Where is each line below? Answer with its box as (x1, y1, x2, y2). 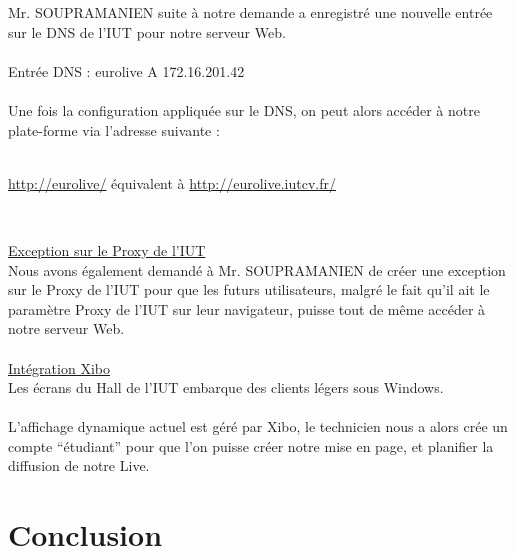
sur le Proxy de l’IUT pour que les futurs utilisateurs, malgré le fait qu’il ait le (8, 279, 490, 300)
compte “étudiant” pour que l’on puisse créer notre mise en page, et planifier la (8, 435, 494, 456)
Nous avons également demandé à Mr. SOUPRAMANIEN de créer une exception (8, 259, 506, 280)
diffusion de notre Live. (8, 455, 150, 476)
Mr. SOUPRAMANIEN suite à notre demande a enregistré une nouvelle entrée (8, 2, 493, 22)
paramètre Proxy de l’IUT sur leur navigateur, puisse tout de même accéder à (8, 298, 486, 319)
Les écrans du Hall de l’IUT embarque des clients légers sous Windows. (8, 377, 444, 398)
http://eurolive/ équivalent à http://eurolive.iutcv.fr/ (8, 172, 337, 193)
